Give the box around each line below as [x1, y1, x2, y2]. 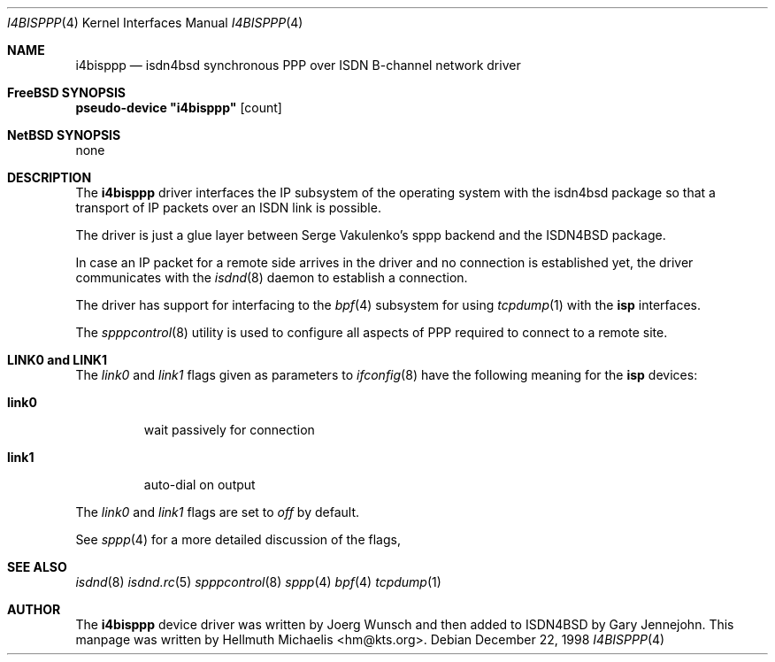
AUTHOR [7, 602, 61, 617]
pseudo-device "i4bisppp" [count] [75, 100, 282, 115]
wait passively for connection [143, 422, 315, 437]
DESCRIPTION [7, 170, 92, 185]
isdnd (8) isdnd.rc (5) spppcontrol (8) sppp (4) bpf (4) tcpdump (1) [75, 574, 441, 589]
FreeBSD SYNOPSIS [7, 85, 127, 100]
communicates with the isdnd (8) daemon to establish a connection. [75, 270, 468, 285]
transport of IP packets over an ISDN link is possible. [75, 200, 381, 215]
